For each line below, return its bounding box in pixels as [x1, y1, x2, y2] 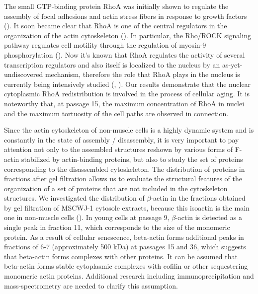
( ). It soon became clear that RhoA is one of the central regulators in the [4, 20, 227, 31]
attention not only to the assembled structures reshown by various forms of [4, 144, 233, 154]
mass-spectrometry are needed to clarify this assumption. [4, 280, 178, 291]
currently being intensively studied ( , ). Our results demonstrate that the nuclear [4, 78, 251, 89]
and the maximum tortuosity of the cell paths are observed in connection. [4, 108, 229, 118]
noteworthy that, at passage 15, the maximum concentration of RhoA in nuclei [4, 98, 245, 108]
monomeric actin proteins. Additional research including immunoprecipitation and [4, 271, 254, 281]
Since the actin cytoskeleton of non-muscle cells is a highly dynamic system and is [4, 125, 254, 135]
